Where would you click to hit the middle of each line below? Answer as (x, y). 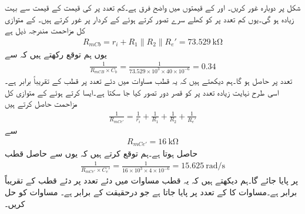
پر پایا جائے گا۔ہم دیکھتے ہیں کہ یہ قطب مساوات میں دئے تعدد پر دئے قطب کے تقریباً (152, 180)
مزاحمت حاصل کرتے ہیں (41, 103)
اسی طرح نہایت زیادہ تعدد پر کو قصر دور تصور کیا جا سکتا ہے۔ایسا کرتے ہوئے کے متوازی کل (142, 92)
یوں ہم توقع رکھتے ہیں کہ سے (56, 54)
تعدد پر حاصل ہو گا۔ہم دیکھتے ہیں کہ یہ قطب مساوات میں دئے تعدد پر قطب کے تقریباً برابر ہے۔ (149, 81)
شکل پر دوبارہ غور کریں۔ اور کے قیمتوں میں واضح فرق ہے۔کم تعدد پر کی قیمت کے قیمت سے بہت (153, 7)
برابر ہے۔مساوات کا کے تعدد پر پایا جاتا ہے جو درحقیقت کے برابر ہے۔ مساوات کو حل (151, 192)
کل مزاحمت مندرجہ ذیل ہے (45, 30)
